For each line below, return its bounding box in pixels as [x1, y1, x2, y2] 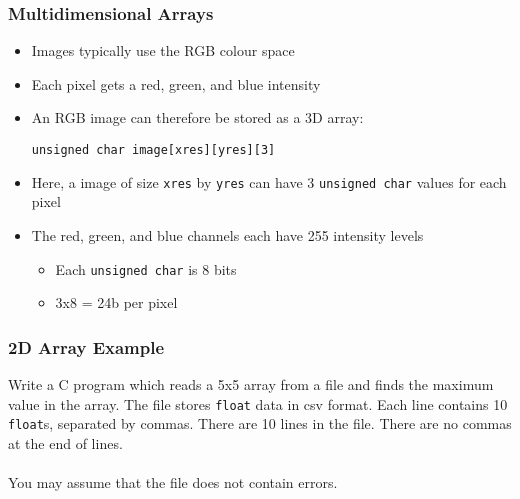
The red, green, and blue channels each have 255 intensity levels [31, 224, 424, 245]
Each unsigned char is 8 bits [55, 258, 237, 279]
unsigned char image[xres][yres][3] [31, 143, 276, 157]
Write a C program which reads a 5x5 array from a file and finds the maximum [8, 373, 494, 394]
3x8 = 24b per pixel [55, 292, 178, 313]
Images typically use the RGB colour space [31, 40, 295, 61]
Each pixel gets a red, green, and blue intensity [31, 73, 321, 94]
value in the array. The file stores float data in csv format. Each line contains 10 [8, 393, 508, 414]
